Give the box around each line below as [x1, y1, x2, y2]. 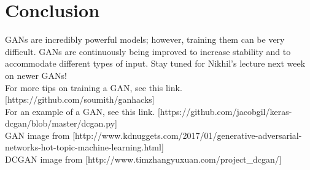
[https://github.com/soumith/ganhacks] [5, 93, 155, 106]
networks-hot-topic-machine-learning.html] [5, 141, 164, 153]
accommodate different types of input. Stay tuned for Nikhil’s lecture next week [5, 57, 306, 70]
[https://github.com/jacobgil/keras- [157, 105, 292, 117]
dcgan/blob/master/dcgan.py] [5, 117, 117, 130]
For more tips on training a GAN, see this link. [5, 81, 182, 94]
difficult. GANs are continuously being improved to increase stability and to [5, 45, 291, 57]
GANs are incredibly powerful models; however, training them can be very [5, 33, 285, 46]
